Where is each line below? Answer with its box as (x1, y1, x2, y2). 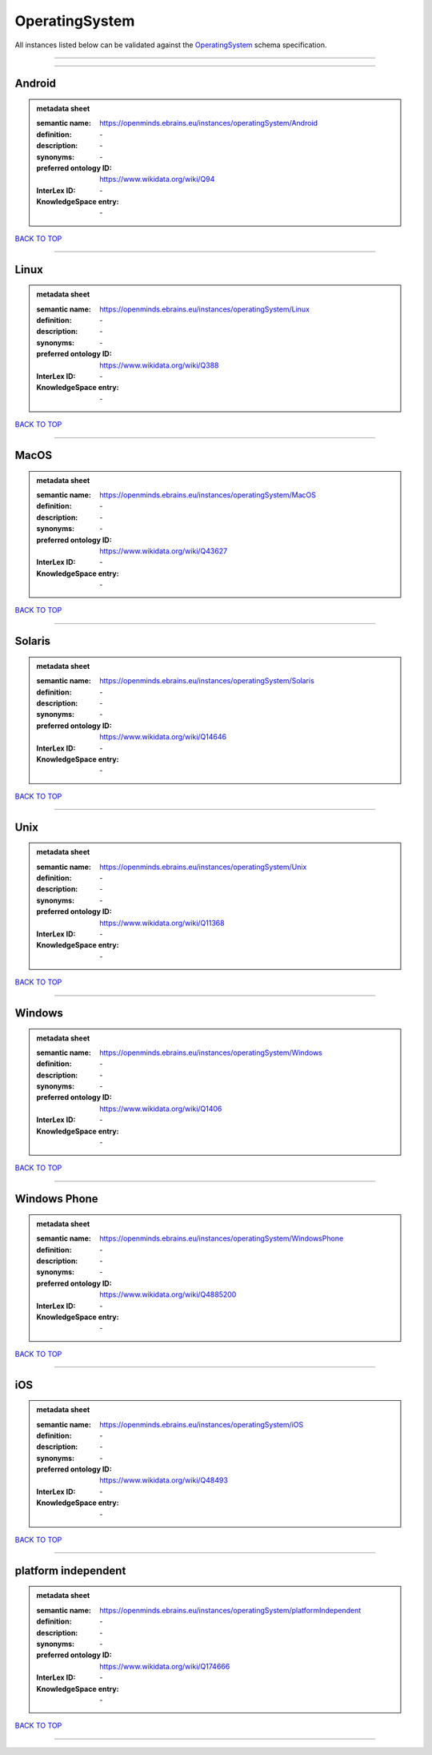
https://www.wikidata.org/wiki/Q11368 (99, 918, 225, 928)
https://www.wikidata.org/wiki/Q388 (99, 360, 219, 370)
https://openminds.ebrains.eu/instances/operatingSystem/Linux (99, 304, 310, 314)
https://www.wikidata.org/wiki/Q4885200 (99, 1290, 237, 1299)
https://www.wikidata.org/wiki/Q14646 (99, 732, 227, 742)
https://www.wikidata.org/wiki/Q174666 (99, 1661, 230, 1671)
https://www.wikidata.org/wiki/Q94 (99, 175, 215, 184)
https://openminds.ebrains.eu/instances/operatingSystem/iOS (99, 1419, 304, 1429)
